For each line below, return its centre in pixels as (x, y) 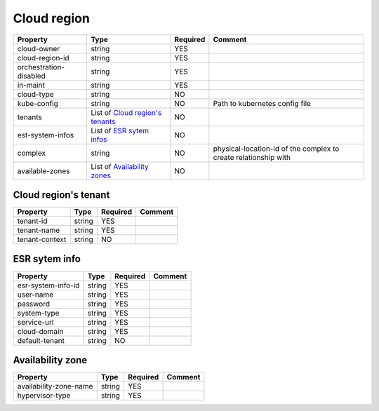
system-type (38, 313)
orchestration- (41, 67)
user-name (35, 295)
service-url (35, 322)
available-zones (44, 170)
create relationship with (252, 157)
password (34, 304)
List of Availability (120, 166)
